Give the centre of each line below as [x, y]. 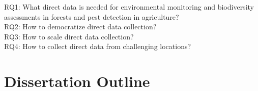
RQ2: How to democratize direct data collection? [80, 27]
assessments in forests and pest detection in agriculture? [92, 16]
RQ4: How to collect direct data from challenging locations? [98, 46]
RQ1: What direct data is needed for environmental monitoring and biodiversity [129, 7]
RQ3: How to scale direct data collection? [69, 36]
